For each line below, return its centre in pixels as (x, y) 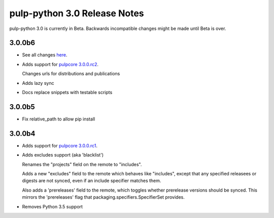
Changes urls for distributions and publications (71, 74)
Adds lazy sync (38, 83)
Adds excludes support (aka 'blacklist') (63, 155)
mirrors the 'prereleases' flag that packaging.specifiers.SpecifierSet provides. (103, 197)
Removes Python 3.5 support (53, 206)
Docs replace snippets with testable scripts (67, 92)
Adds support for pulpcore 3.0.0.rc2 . (60, 64)
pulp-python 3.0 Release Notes (77, 13)
